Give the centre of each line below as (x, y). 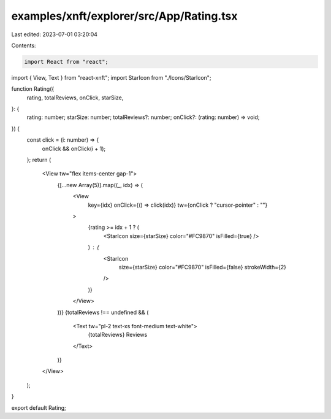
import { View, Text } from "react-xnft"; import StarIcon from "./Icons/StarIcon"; (111, 77)
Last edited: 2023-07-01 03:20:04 (55, 34)
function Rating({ (33, 89)
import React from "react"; (66, 62)
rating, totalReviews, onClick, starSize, (75, 98)
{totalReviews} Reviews (118, 335)
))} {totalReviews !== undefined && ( (103, 312)
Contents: (24, 45)
